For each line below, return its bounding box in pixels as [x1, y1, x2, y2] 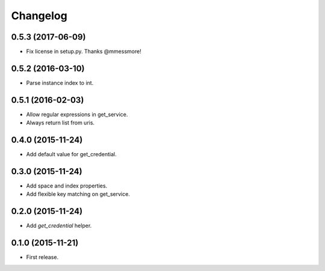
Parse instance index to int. [26, 79, 94, 87]
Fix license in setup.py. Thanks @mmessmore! [26, 48, 141, 55]
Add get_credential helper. [26, 222, 92, 230]
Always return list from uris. [26, 119, 95, 126]
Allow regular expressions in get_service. [26, 111, 128, 118]
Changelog [11, 9, 67, 22]
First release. [26, 254, 59, 261]
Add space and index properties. [26, 182, 108, 189]
